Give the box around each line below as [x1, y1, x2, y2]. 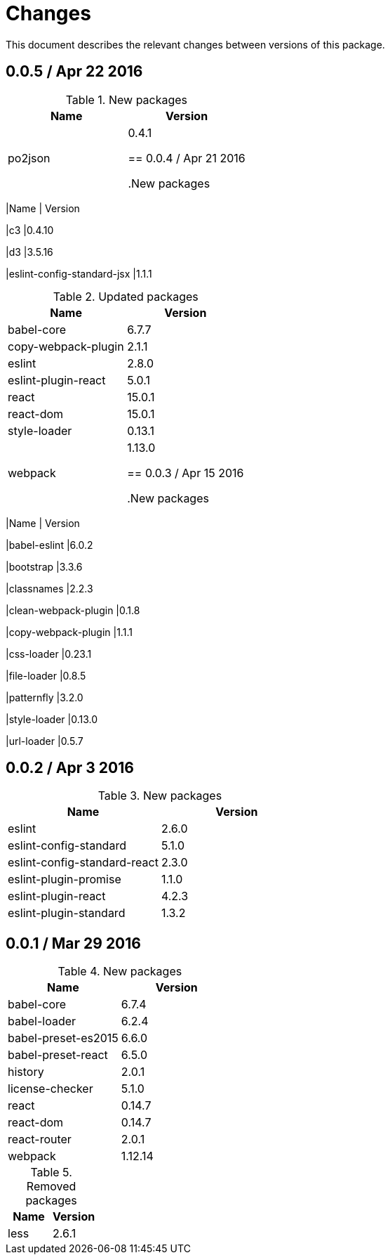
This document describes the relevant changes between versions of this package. [6, 38, 385, 51]
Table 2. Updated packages [53, 289, 199, 304]
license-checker [8, 1082, 93, 1096]
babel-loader [8, 1014, 76, 1029]
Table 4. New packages [58, 964, 182, 979]
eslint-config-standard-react [8, 855, 159, 870]
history [8, 1065, 44, 1079]
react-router [8, 1132, 72, 1147]
